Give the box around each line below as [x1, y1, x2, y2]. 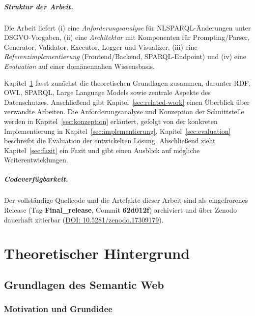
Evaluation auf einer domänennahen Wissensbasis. [4, 61, 155, 71]
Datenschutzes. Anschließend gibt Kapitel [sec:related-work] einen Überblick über [4, 96, 250, 107]
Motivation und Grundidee [4, 303, 113, 315]
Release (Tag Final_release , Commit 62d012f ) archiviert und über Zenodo [4, 205, 237, 215]
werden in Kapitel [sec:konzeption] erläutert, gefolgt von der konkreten [4, 116, 218, 126]
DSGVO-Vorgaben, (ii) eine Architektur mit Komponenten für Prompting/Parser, [4, 32, 250, 42]
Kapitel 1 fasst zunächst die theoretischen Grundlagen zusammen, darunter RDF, [4, 77, 251, 88]
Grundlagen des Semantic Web [4, 277, 164, 292]
